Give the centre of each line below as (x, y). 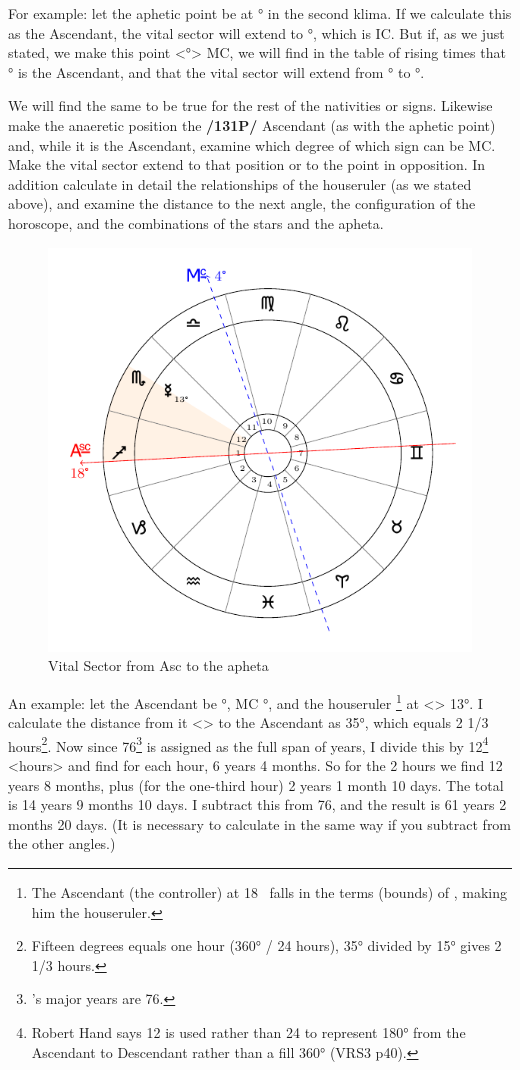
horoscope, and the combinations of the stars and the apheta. (196, 222)
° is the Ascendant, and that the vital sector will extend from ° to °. (216, 71)
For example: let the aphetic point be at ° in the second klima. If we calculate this (260, 13)
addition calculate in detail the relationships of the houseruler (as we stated (240, 183)
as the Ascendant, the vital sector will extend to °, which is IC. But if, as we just (256, 32)
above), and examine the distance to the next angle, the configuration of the (242, 203)
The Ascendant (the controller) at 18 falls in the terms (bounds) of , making (269, 892)
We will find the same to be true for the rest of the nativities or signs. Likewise (250, 105)
